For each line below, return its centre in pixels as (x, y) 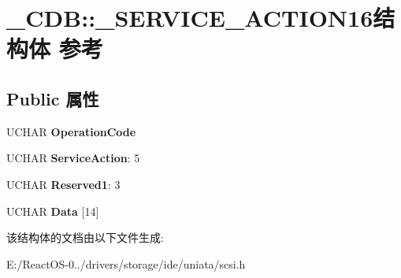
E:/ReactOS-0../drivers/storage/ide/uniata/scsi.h (126, 263)
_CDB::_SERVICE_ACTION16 (190, 18)
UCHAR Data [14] (53, 211)
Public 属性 (53, 98)
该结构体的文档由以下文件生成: (85, 237)
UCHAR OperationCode (71, 131)
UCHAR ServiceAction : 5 (73, 158)
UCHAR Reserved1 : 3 (63, 184)
